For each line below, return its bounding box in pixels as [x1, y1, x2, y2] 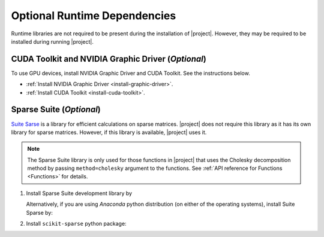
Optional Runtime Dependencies [11, 9, 176, 22]
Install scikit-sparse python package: [26, 220, 127, 227]
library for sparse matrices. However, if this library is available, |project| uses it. [11, 129, 207, 136]
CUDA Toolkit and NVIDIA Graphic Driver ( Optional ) [11, 54, 206, 64]
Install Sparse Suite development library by [26, 189, 132, 197]
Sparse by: [26, 209, 53, 216]
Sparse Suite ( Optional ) [11, 105, 101, 115]
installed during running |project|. [11, 38, 94, 45]
